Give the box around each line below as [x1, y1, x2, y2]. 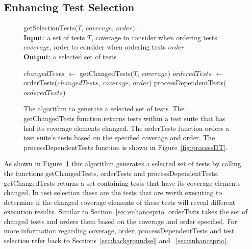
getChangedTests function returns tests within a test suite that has [24, 113, 226, 123]
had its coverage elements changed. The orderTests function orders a [24, 123, 229, 133]
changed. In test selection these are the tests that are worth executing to [4, 187, 222, 198]
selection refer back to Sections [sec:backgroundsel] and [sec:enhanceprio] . [4, 235, 228, 246]
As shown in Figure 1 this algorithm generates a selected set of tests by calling [4, 158, 241, 169]
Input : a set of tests [24, 32, 85, 42]
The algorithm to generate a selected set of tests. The [24, 103, 185, 114]
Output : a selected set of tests [24, 51, 117, 61]
